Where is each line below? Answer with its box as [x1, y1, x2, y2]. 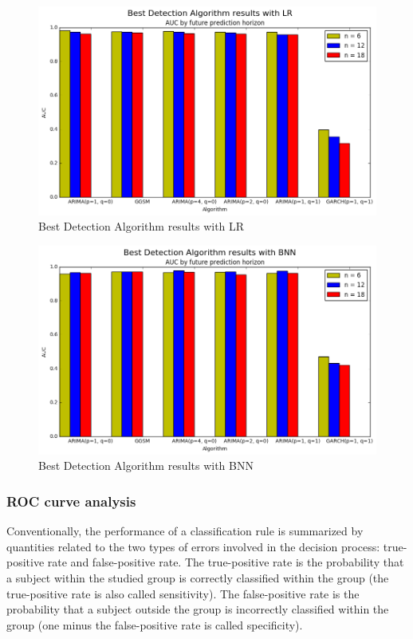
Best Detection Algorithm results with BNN [38, 457, 254, 474]
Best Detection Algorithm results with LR [38, 218, 245, 235]
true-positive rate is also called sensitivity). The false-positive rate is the [6, 585, 360, 602]
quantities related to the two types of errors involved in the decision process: [6, 538, 380, 554]
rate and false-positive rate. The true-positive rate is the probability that [47, 554, 404, 570]
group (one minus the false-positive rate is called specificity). [6, 616, 303, 633]
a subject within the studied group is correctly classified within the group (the [6, 569, 389, 586]
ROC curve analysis [6, 491, 136, 511]
